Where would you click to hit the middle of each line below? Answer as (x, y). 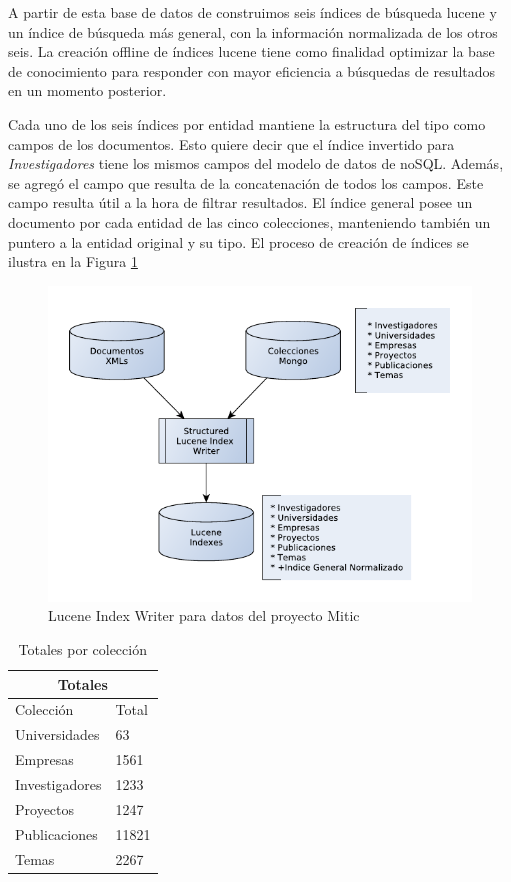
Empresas (44, 759)
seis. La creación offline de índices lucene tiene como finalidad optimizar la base (251, 51)
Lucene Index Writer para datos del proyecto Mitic (204, 615)
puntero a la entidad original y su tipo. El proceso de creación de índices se (238, 241)
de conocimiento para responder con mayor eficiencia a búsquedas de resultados (252, 70)
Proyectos (45, 808)
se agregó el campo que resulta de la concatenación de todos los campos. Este (246, 182)
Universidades (57, 734)
